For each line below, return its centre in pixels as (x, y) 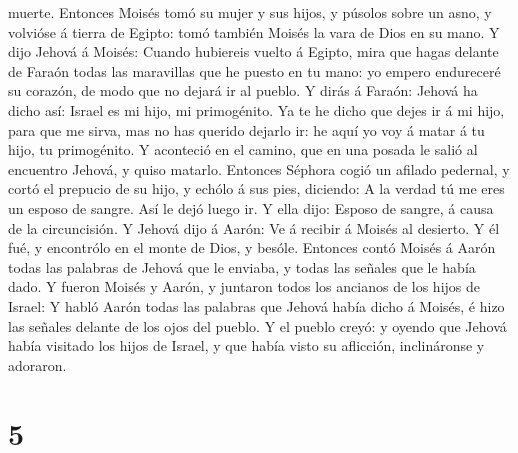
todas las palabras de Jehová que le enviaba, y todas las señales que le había (242, 266)
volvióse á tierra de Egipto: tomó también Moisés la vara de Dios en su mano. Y (254, 31)
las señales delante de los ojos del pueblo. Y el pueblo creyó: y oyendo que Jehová (257, 325)
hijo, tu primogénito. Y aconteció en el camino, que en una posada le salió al (243, 149)
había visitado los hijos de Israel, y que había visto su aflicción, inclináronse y (246, 345)
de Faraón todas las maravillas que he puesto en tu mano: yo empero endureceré (254, 70)
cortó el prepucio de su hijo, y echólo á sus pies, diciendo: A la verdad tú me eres (256, 188)
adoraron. (37, 364)
